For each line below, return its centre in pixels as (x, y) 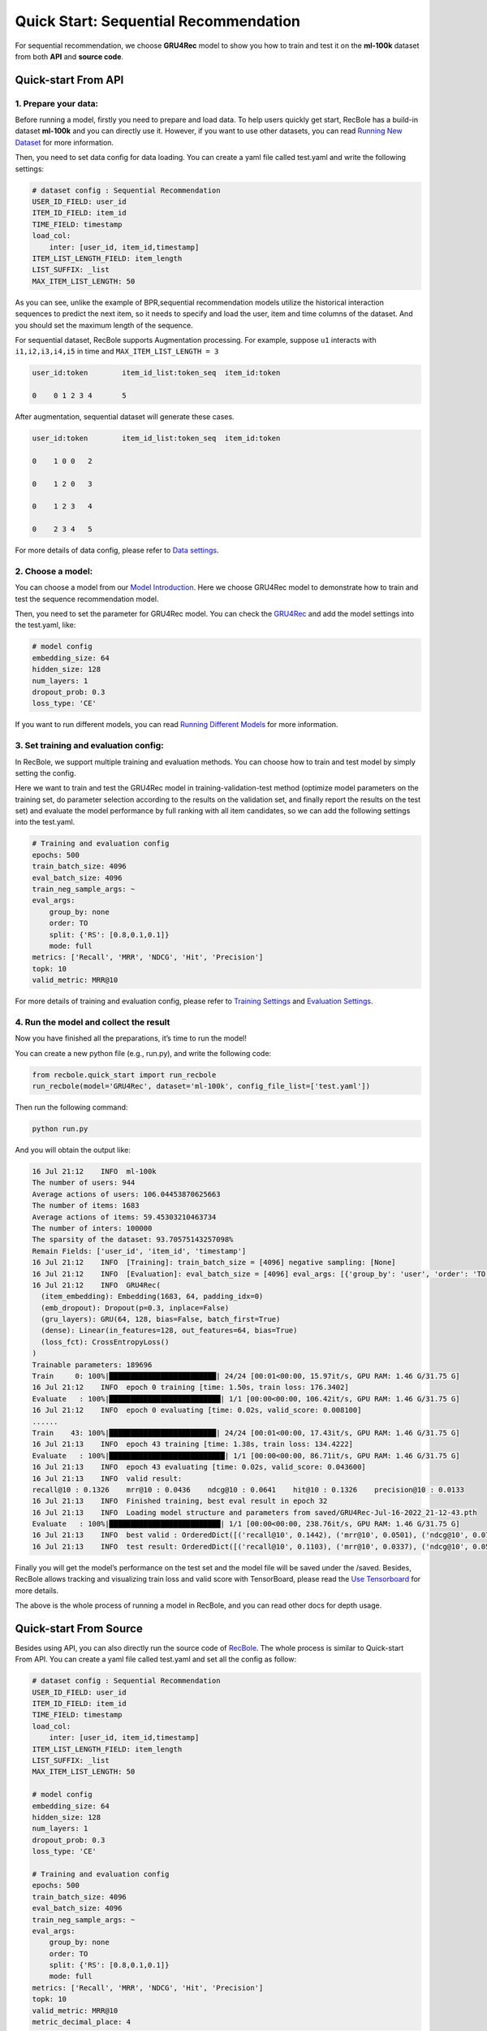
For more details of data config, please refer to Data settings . (117, 550)
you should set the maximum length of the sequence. (104, 325)
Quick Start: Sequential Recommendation (157, 21)
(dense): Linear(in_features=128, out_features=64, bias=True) (169, 1331)
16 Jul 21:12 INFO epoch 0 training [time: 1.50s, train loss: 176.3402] (190, 1388)
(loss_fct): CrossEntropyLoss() (105, 1342)
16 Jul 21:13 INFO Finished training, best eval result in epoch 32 (180, 1501)
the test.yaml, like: (45, 625)
